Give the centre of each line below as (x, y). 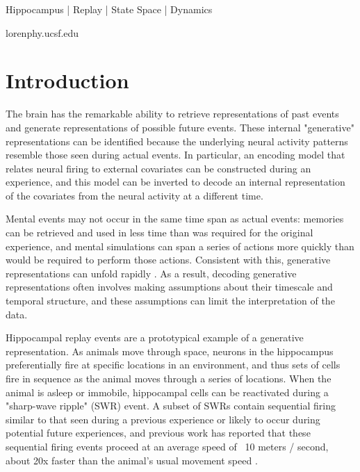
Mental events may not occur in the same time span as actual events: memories (175, 219)
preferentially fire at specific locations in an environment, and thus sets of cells (173, 365)
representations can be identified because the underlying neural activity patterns (177, 141)
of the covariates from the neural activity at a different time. (134, 195)
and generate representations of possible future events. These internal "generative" (180, 127)
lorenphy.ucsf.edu (42, 32)
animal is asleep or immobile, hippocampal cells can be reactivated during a (167, 392)
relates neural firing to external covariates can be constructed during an (158, 168)
